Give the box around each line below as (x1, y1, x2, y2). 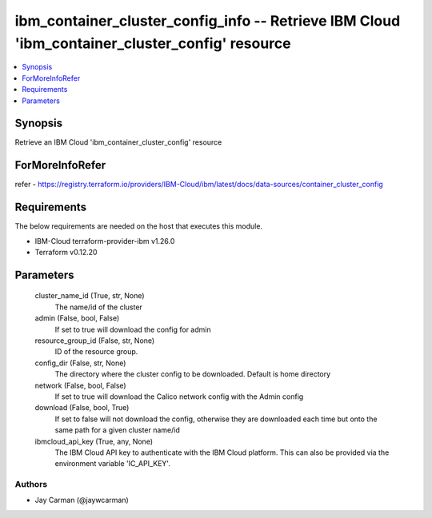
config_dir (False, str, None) (34, 358, 126, 368)
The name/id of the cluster (54, 302, 143, 312)
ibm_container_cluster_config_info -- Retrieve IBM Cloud (14, 12, 401, 30)
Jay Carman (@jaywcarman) (34, 496, 130, 505)
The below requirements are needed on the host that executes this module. (14, 221, 263, 231)
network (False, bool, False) (34, 381, 127, 390)
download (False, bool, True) (34, 403, 130, 412)
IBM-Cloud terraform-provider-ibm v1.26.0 (34, 236, 175, 245)
